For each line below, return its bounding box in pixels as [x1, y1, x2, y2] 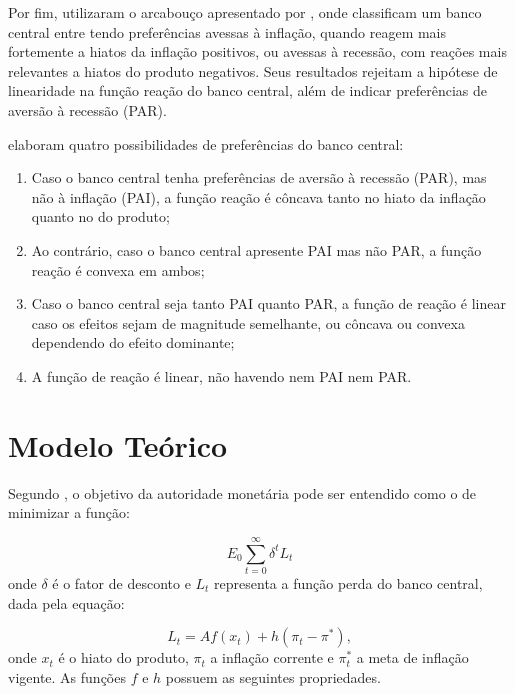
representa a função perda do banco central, [214, 572, 483, 593]
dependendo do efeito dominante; [31, 332, 235, 353]
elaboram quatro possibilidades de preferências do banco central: [8, 133, 404, 154]
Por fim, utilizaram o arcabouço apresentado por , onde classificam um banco [8, 2, 482, 22]
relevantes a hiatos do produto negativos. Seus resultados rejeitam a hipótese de [8, 60, 498, 81]
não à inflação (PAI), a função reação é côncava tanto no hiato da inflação [31, 186, 486, 207]
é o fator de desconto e [52, 572, 191, 593]
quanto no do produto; [31, 206, 170, 227]
